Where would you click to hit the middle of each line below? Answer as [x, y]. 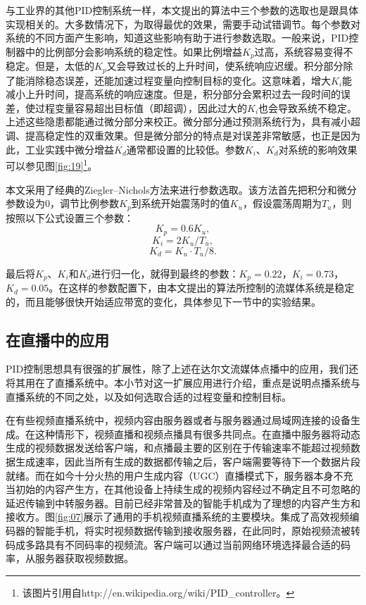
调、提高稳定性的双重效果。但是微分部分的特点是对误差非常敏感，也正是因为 [183, 136]
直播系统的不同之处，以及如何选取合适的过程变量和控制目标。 [149, 396]
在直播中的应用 [57, 339]
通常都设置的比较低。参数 [185, 149]
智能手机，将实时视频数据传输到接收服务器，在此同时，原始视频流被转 [197, 530]
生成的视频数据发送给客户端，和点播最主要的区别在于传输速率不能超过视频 [178, 448]
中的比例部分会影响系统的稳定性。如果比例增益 [133, 51]
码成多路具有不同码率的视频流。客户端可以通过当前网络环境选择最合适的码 [178, 544]
